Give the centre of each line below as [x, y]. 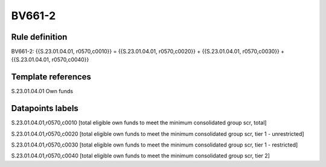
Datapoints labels [45, 108]
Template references [51, 77]
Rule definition [39, 37]
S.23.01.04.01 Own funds [42, 91]
